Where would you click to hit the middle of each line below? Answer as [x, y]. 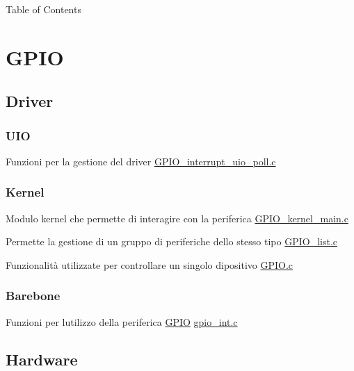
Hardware [42, 359]
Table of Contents [43, 9]
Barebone [33, 296]
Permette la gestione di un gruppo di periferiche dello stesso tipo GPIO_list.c [172, 241]
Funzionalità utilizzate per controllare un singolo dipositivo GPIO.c [150, 264]
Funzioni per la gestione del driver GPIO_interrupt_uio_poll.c [141, 161]
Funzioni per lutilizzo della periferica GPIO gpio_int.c [122, 321]
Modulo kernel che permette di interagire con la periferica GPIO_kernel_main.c [177, 218]
